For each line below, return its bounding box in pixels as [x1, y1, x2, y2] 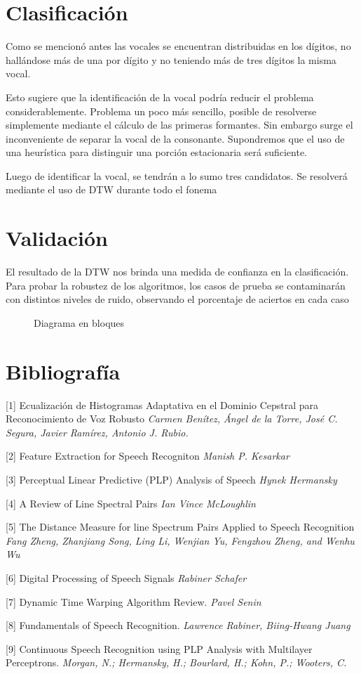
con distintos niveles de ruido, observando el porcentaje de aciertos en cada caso [6, 292, 349, 306]
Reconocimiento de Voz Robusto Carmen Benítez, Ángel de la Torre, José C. [6, 411, 338, 426]
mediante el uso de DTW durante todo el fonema [6, 182, 217, 197]
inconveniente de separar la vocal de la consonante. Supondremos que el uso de [6, 131, 345, 145]
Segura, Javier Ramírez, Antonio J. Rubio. [6, 425, 189, 439]
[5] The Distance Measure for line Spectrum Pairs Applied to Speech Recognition [6, 519, 355, 534]
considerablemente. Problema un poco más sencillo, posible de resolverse [6, 103, 317, 118]
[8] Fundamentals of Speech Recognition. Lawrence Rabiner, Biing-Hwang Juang [6, 618, 350, 633]
